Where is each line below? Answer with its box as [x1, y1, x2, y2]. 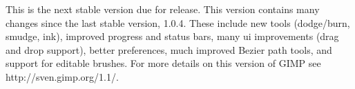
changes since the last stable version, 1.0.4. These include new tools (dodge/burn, [6, 15, 350, 30]
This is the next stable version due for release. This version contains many [6, 2, 320, 16]
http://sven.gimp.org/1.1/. [6, 69, 119, 83]
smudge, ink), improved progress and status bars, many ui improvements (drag [6, 29, 339, 43]
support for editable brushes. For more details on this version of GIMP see [6, 56, 321, 70]
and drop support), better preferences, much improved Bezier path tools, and [6, 42, 332, 57]
